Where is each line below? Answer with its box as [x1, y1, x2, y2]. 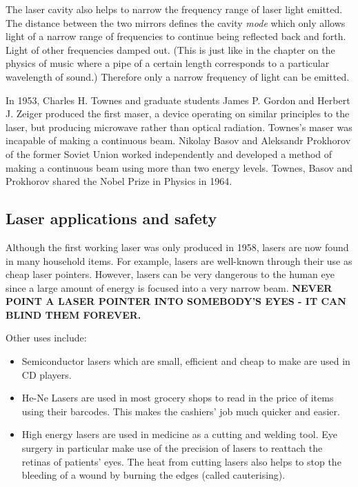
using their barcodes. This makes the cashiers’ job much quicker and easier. [21, 404, 340, 418]
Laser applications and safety [6, 208, 217, 229]
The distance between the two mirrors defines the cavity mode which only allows [6, 15, 346, 30]
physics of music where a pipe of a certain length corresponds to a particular [6, 56, 330, 70]
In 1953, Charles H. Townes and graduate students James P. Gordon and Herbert [6, 92, 350, 107]
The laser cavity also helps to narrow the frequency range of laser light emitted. [6, 2, 343, 16]
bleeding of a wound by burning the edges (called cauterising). [21, 468, 286, 482]
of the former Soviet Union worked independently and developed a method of [6, 146, 332, 161]
